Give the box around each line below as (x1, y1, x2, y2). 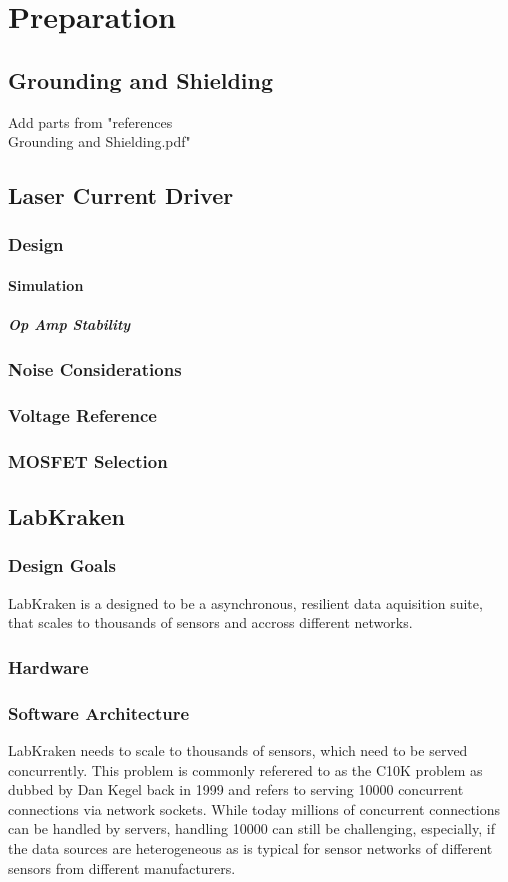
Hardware (8, 654, 89, 679)
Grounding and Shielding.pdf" (8, 131, 191, 152)
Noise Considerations (8, 357, 182, 382)
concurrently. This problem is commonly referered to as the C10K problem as (8, 759, 483, 780)
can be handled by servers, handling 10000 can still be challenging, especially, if (8, 818, 495, 839)
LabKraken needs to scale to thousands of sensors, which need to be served (8, 740, 468, 760)
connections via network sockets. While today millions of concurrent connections (8, 798, 501, 819)
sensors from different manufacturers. (8, 857, 236, 878)
